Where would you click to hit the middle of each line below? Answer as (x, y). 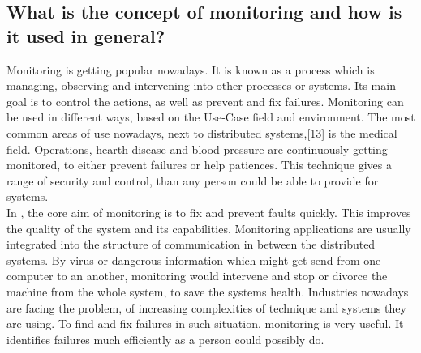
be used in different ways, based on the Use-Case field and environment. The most (211, 117)
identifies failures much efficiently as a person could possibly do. (165, 339)
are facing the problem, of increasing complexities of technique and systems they (206, 307)
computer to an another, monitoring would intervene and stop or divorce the (197, 276)
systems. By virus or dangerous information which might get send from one (194, 259)
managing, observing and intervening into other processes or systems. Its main (201, 85)
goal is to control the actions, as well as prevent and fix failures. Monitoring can (205, 101)
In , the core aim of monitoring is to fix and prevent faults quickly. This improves (209, 212)
